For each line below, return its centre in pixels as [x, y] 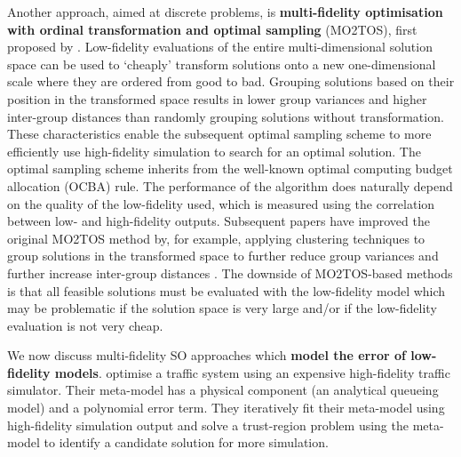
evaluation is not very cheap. [85, 325]
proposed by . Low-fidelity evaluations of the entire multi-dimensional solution [220, 47]
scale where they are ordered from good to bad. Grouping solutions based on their [231, 81]
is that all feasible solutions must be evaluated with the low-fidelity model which [227, 290]
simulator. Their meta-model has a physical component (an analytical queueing [223, 390]
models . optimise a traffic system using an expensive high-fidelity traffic [252, 372]
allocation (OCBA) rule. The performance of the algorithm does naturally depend [230, 185]
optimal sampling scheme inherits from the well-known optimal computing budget [230, 168]
